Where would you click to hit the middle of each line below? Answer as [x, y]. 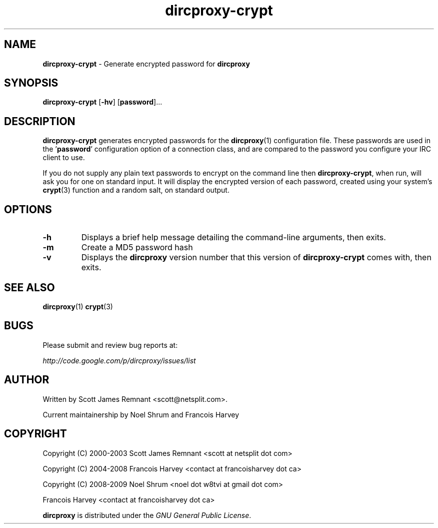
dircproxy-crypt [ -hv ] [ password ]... [102, 102]
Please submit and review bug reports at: [110, 345]
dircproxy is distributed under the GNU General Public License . [147, 515]
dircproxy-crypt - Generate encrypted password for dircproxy [146, 64]
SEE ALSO [29, 287]
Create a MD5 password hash [137, 247]
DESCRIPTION [40, 121]
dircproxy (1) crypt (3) [78, 306]
